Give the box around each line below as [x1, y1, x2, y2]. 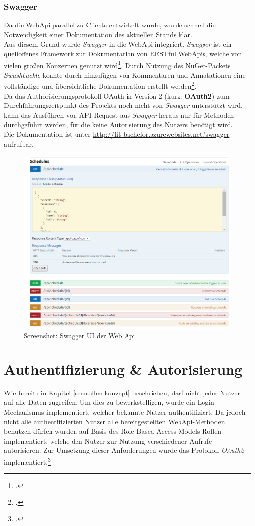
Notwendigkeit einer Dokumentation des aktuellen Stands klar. [4, 29, 192, 39]
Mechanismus [4, 407, 44, 417]
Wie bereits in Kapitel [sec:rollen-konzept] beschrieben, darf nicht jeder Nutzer [4, 387, 240, 397]
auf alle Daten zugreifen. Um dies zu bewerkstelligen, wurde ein [4, 397, 195, 407]
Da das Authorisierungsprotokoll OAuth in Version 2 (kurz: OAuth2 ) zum [4, 90, 229, 101]
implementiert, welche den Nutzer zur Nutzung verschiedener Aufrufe [4, 435, 212, 446]
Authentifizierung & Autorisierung [4, 359, 243, 379]
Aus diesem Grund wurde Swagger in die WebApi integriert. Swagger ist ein [4, 39, 232, 49]
